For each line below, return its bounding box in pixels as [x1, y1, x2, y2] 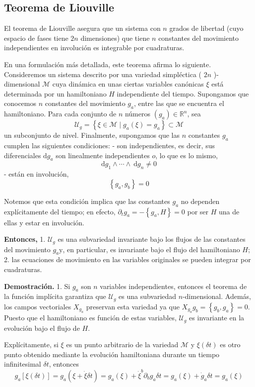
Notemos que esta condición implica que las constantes [4, 195, 170, 206]
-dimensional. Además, [183, 291, 251, 301]
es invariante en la [189, 312, 245, 323]
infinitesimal [4, 359, 41, 369]
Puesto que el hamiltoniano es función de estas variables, [4, 312, 177, 323]
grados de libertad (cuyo [169, 23, 244, 33]
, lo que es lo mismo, [155, 150, 218, 160]
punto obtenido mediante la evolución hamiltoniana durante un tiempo [4, 349, 220, 359]
